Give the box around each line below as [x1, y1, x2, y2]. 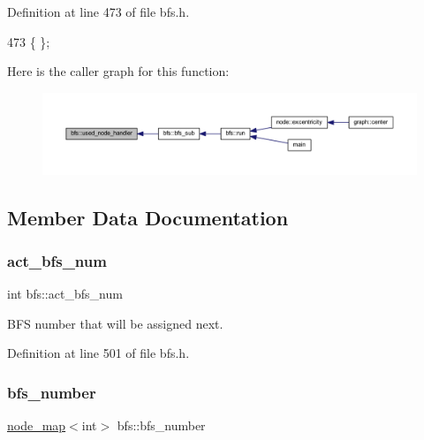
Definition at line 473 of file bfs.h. [7, 3, 190, 20]
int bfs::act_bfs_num [7, 284, 123, 303]
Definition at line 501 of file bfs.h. [7, 344, 190, 362]
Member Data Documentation [7, 203, 289, 231]
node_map [7, 416, 66, 435]
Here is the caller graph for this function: [7, 62, 230, 80]
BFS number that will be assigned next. [7, 314, 223, 332]
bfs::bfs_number [117, 416, 206, 435]
